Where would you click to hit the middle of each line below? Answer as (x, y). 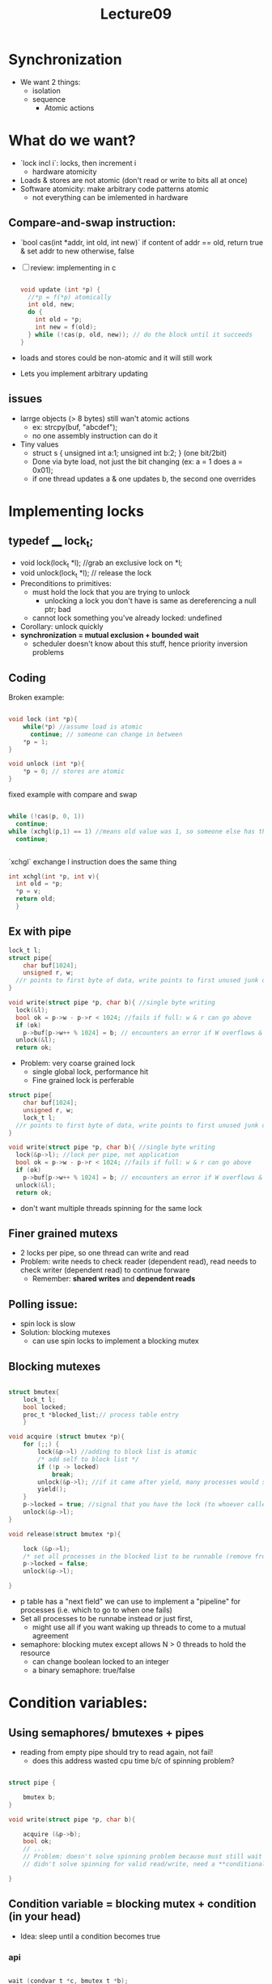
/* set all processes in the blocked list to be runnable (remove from (146, 1556)
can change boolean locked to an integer (100, 1662)
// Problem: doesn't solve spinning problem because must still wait (143, 1857)
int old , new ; (51, 304)
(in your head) (45, 1916)
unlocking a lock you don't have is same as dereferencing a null (150, 601)
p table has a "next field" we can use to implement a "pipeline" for (130, 1602)
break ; (63, 1474)
